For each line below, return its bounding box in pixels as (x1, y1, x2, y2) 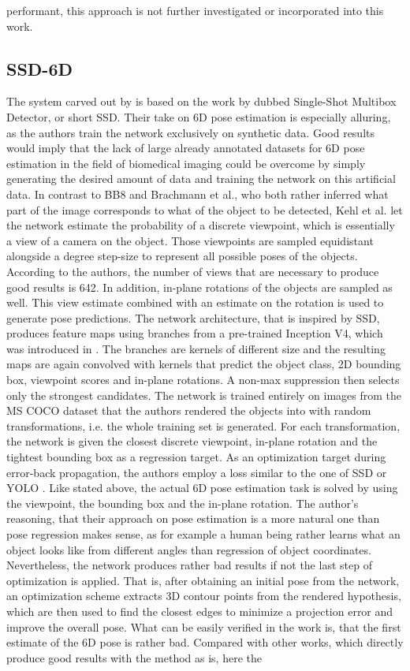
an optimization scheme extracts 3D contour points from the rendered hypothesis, (6, 587, 401, 604)
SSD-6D (6, 56, 73, 80)
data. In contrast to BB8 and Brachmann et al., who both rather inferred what (6, 185, 389, 202)
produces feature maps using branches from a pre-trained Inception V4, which (6, 325, 383, 341)
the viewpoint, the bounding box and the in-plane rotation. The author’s (6, 494, 359, 511)
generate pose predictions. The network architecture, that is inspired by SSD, (6, 309, 380, 326)
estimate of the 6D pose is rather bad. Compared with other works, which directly (6, 634, 404, 650)
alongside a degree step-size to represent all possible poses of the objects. (6, 248, 358, 264)
